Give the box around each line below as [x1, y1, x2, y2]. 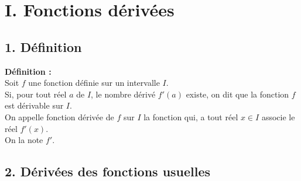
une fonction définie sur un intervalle [28, 76, 160, 89]
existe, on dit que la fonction [186, 88, 289, 100]
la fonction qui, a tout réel [143, 110, 238, 123]
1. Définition [5, 37, 82, 55]
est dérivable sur [5, 99, 64, 112]
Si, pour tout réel [5, 88, 67, 100]
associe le [261, 110, 295, 123]
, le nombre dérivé [91, 88, 156, 100]
